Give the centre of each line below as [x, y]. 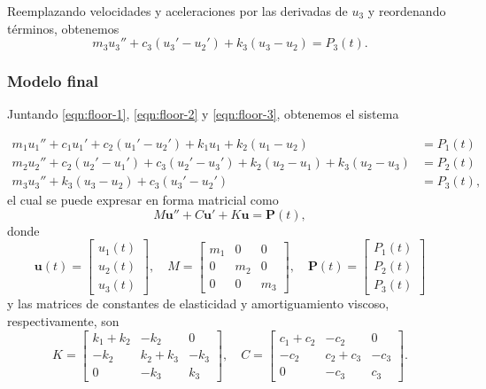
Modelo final [53, 81]
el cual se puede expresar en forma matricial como [143, 200]
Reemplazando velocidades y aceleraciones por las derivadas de [177, 11]
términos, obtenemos [63, 28]
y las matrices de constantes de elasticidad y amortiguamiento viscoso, [198, 303]
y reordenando [407, 11]
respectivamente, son [63, 320]
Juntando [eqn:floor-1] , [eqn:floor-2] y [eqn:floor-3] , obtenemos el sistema [203, 114]
